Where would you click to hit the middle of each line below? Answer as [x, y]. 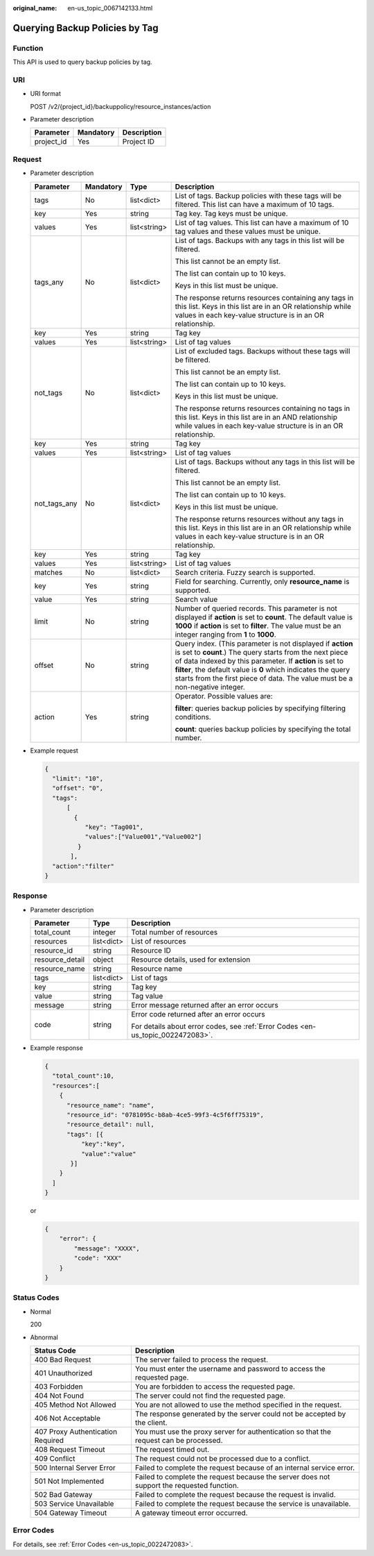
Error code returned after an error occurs [198, 1014]
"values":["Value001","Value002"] [143, 837]
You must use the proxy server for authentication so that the [233, 1432]
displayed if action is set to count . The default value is [264, 617]
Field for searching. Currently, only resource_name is [262, 581]
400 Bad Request [63, 1360]
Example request [54, 751]
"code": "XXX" [98, 1258]
